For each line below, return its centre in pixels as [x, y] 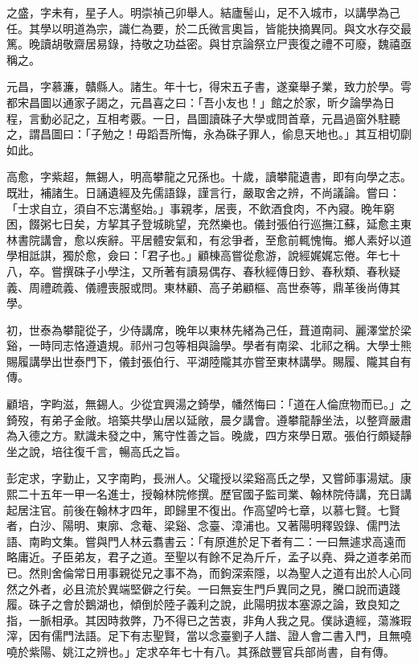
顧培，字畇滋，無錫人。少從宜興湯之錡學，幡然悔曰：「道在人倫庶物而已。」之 [209, 404]
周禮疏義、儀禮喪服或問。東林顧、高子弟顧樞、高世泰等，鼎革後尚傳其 [214, 287]
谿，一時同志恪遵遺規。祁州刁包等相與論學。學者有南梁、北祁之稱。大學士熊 [209, 345]
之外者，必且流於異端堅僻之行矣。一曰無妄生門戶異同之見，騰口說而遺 [203, 588]
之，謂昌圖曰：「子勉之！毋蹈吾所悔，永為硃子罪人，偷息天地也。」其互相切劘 [209, 134]
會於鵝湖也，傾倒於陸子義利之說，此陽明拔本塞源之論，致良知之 [231, 604]
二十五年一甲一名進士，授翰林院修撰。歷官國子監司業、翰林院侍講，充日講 [214, 494]
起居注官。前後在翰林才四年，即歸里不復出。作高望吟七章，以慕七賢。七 [198, 509]
